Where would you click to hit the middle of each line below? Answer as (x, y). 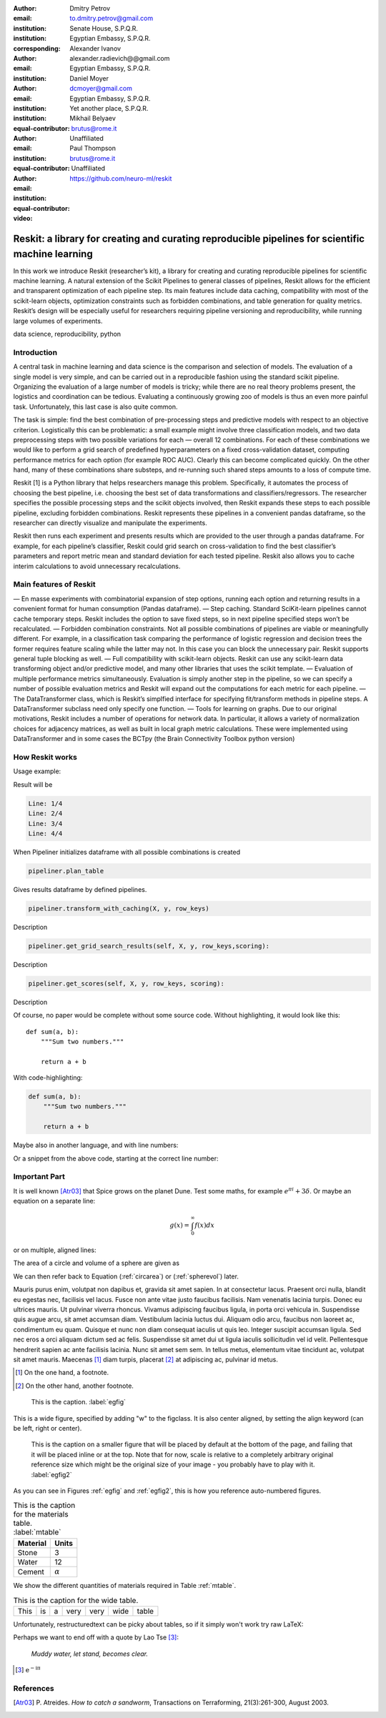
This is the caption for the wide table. (76, 1600)
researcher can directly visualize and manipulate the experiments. (110, 523)
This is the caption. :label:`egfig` (79, 1402)
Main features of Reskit (54, 585)
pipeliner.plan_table (66, 871)
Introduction (35, 352)
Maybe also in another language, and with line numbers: (96, 1145)
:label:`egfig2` (51, 1474)
